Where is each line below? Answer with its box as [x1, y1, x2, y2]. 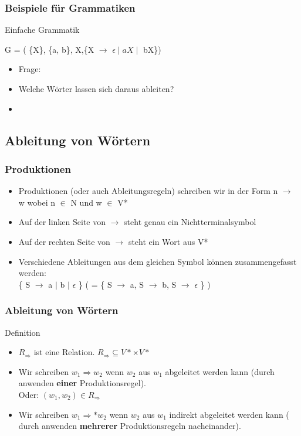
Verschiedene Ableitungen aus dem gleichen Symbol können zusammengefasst [18, 255, 297, 267]
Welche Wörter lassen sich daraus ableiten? [18, 83, 174, 94]
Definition [5, 326, 40, 338]
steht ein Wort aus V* [128, 235, 208, 247]
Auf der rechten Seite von [18, 235, 110, 247]
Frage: [18, 63, 41, 75]
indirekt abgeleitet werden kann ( [169, 408, 289, 420]
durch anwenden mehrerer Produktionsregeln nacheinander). [18, 420, 241, 432]
